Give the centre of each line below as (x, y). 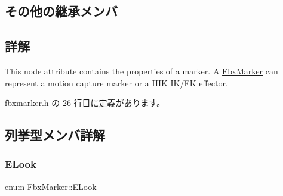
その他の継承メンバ (61, 11)
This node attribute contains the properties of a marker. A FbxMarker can (141, 71)
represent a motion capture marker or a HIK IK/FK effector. (116, 83)
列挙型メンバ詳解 (55, 135)
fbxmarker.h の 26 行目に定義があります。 (85, 103)
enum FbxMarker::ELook (51, 186)
